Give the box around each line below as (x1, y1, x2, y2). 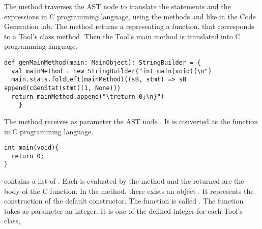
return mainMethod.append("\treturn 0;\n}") (11, 93, 164, 100)
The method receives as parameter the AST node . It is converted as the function (4, 116, 258, 126)
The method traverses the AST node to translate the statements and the (4, 1, 231, 11)
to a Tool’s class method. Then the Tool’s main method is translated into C (4, 31, 241, 41)
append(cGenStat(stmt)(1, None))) (4, 84, 121, 92)
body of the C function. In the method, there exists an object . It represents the (4, 185, 254, 196)
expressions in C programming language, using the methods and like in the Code (4, 11, 256, 21)
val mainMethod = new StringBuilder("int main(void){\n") (11, 67, 212, 75)
